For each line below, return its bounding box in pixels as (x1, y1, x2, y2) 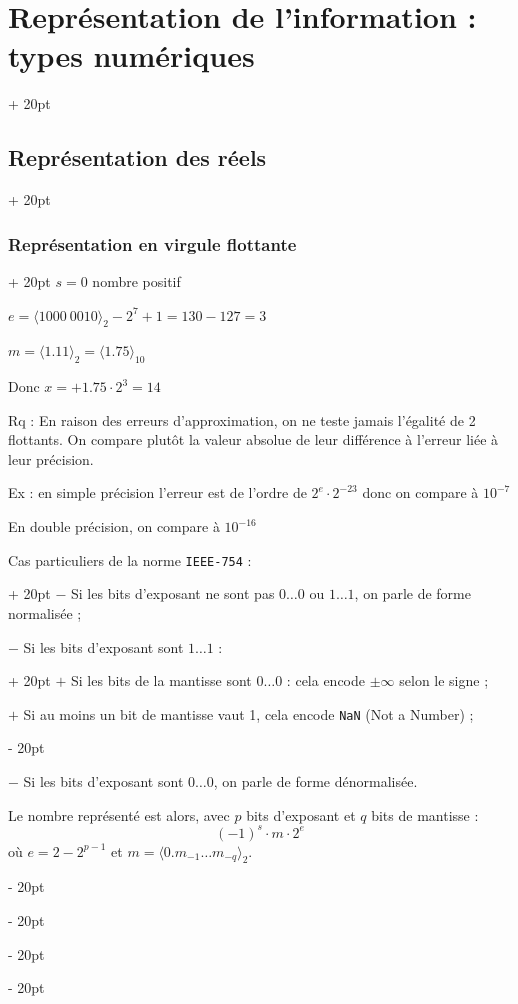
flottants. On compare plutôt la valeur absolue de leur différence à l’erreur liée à (8, 429, 499, 450)
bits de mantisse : (371, 804, 479, 825)
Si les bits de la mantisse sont (71, 670, 252, 691)
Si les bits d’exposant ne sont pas (71, 583, 275, 604)
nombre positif (92, 270, 181, 291)
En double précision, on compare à (8, 516, 220, 537)
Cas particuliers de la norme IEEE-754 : (8, 549, 252, 570)
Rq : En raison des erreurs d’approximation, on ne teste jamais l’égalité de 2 (8, 409, 476, 430)
